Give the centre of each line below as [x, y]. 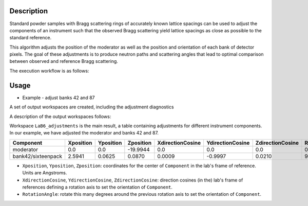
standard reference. [30, 38]
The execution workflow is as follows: [49, 71]
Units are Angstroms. [45, 173]
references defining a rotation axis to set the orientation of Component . [98, 187]
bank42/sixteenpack [37, 156]
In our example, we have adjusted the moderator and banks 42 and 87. [84, 133]
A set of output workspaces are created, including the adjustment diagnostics [92, 107]
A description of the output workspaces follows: [60, 116]
